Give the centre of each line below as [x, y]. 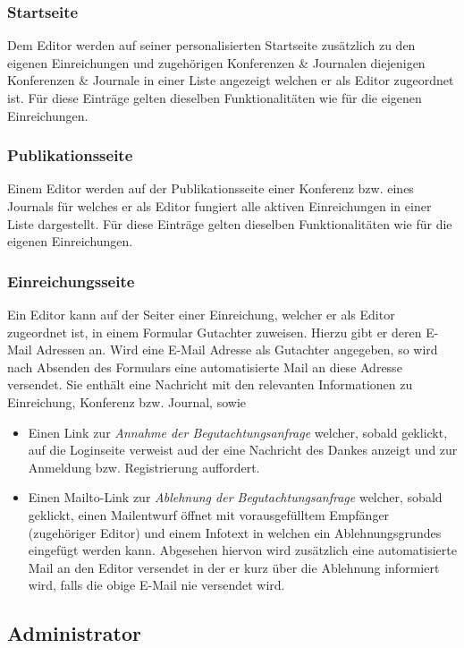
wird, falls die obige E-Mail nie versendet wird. [156, 585]
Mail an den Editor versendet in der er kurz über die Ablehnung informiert [234, 567]
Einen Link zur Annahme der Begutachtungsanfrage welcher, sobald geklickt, [238, 432]
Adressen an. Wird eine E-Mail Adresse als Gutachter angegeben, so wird [237, 350]
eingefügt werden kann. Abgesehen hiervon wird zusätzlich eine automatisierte [242, 550]
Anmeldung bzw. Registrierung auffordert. [144, 467]
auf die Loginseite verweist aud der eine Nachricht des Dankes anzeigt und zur [243, 450]
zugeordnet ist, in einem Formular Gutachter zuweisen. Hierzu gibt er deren [215, 332]
